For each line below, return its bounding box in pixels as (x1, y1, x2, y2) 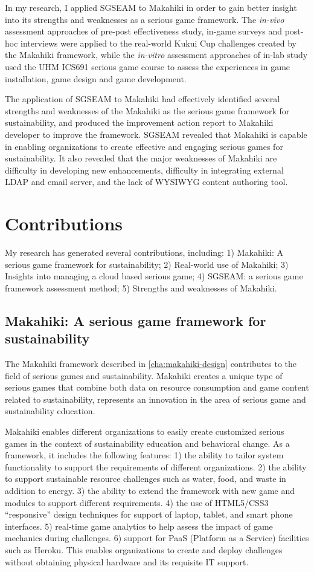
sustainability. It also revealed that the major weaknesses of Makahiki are (5, 152, 277, 164)
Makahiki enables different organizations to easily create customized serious (5, 424, 284, 437)
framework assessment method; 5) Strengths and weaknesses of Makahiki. (5, 281, 277, 294)
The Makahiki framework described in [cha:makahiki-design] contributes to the (5, 357, 297, 369)
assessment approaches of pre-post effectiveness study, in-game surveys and (5, 25, 283, 37)
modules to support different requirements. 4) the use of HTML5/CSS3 (5, 496, 269, 509)
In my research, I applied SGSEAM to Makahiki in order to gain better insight (5, 1, 297, 13)
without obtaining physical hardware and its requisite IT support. (5, 555, 249, 568)
